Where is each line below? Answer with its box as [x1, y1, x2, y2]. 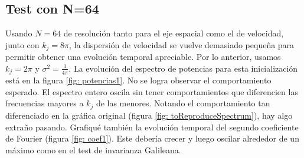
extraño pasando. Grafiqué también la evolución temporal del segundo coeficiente [5, 120, 299, 133]
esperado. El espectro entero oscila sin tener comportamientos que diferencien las [5, 85, 298, 98]
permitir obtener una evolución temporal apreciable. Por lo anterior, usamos [5, 51, 281, 63]
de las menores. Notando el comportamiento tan [96, 97, 270, 109]
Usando [5, 27, 32, 39]
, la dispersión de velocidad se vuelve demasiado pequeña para [69, 38, 295, 51]
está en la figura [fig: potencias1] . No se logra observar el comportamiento [5, 74, 272, 86]
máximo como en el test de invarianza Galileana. [5, 143, 181, 156]
